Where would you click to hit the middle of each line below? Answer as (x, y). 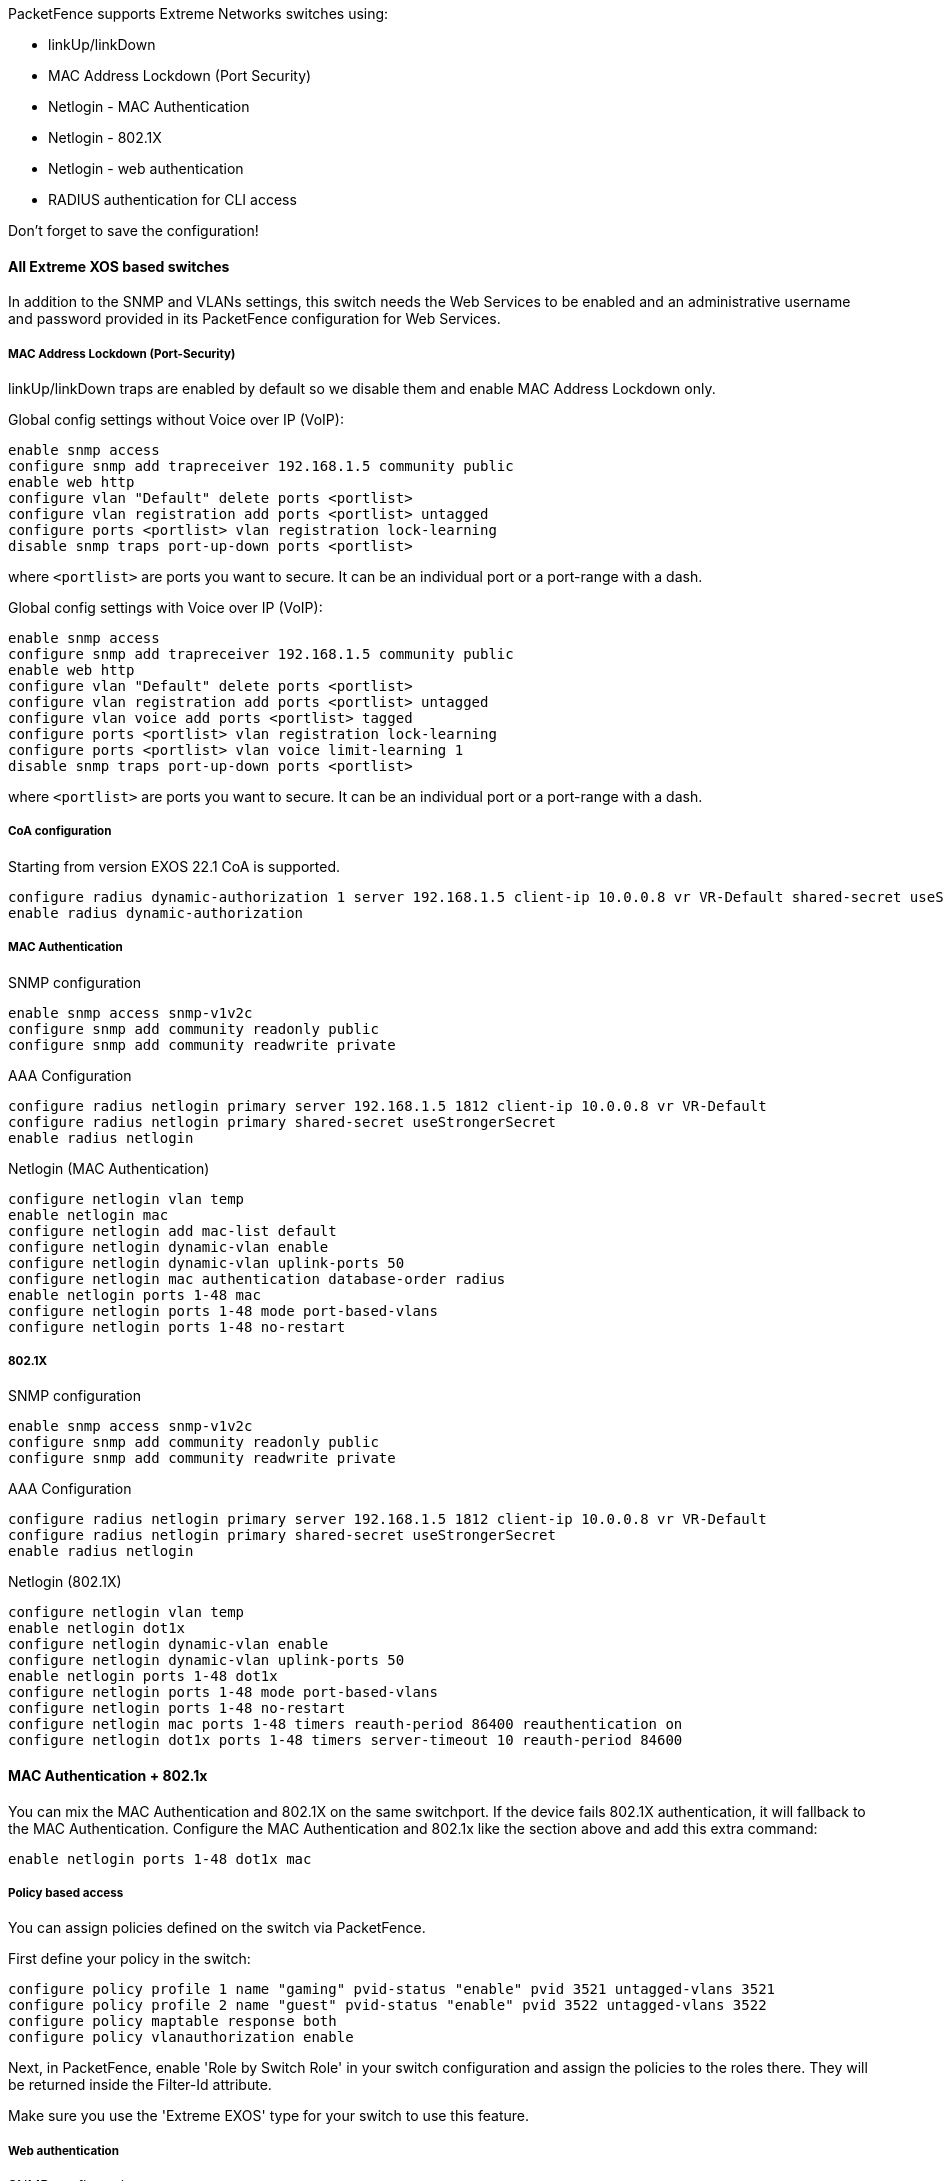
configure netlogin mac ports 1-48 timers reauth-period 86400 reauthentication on (345, 1724)
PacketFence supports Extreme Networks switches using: (198, 13)
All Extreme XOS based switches (119, 266)
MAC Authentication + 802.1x (108, 1775)
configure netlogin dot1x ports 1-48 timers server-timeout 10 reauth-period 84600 (345, 1740)
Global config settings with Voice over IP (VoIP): (165, 607)
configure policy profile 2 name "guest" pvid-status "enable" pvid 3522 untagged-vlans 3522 (387, 2005)
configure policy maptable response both (172, 2021)
